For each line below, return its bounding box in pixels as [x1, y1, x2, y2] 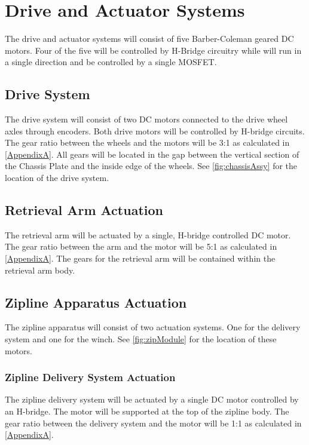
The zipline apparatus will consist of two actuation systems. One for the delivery [5, 321, 301, 333]
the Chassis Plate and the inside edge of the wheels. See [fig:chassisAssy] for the [5, 159, 298, 172]
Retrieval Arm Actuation [5, 201, 163, 219]
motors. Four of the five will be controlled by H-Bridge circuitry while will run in [5, 44, 302, 56]
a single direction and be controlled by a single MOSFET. [5, 56, 217, 68]
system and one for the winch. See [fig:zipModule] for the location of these [5, 333, 277, 345]
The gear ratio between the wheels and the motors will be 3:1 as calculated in [5, 136, 290, 149]
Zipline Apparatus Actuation [5, 293, 187, 311]
